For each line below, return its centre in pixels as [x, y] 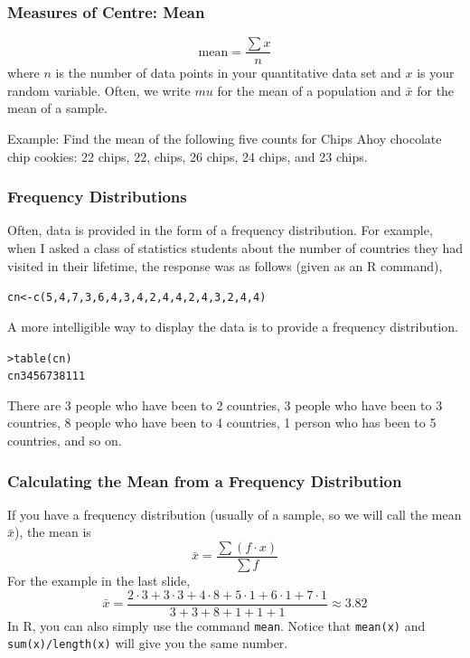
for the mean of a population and [309, 90]
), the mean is [53, 532]
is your [436, 73]
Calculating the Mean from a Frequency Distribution [205, 480]
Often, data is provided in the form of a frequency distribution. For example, [220, 230]
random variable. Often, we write [99, 90]
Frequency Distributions [97, 197]
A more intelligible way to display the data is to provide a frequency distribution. [233, 326]
